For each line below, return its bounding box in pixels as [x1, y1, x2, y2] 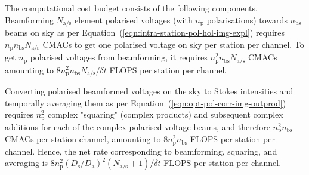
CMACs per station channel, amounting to [5, 133, 161, 145]
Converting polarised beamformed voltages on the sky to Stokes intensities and [5, 85, 293, 97]
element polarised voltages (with [74, 13, 193, 26]
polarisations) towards [206, 13, 288, 26]
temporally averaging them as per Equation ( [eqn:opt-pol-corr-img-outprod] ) [5, 96, 286, 109]
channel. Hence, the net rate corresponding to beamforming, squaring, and [5, 145, 277, 157]
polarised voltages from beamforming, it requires [30, 51, 208, 63]
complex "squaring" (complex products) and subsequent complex [47, 108, 283, 121]
